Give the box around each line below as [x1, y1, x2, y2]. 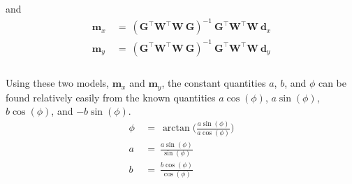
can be [318, 76, 347, 90]
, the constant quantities [161, 76, 266, 90]
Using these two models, [6, 76, 109, 90]
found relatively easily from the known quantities [6, 90, 216, 104]
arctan [162, 123, 190, 134]
